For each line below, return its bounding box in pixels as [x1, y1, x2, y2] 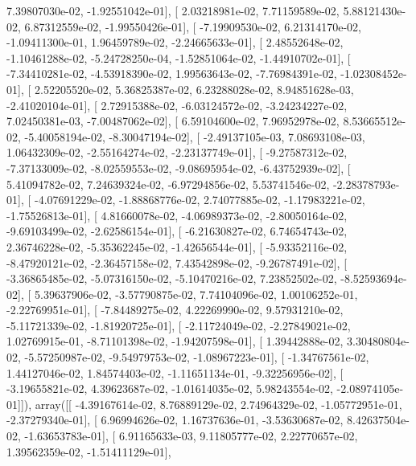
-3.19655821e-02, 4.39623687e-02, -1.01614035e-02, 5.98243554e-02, [6, 380, 333, 397]
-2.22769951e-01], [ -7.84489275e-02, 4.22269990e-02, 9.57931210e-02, [6, 301, 344, 318]
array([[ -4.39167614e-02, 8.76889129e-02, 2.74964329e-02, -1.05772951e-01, [35, 395, 402, 412]
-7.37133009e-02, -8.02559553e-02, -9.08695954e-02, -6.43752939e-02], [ [6, 159, 351, 176]
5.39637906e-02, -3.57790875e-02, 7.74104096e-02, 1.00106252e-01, [34, 285, 358, 302]
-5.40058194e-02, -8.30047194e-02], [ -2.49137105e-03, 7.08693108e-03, [24, 128, 365, 145]
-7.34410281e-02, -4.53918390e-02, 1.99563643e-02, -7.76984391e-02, [6, 65, 337, 82]
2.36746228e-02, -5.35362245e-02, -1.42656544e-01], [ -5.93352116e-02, [6, 238, 348, 255]
